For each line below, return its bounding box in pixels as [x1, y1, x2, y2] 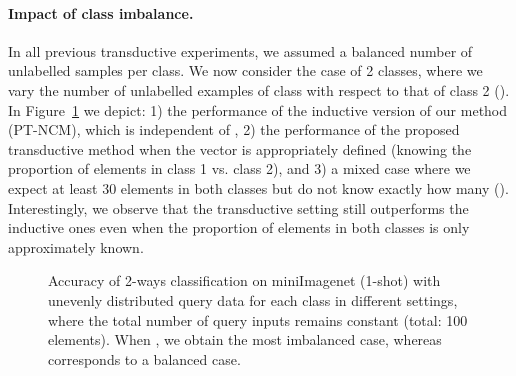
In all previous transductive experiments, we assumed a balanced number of [8, 40, 473, 61]
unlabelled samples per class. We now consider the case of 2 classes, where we [8, 60, 483, 81]
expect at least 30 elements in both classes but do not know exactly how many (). [8, 177, 509, 198]
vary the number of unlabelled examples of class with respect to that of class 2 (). [8, 79, 510, 100]
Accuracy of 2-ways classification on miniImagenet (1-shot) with [48, 270, 441, 291]
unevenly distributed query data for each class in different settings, [48, 289, 458, 310]
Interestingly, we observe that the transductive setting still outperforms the [8, 197, 469, 218]
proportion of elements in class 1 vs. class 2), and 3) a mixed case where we [8, 158, 471, 179]
